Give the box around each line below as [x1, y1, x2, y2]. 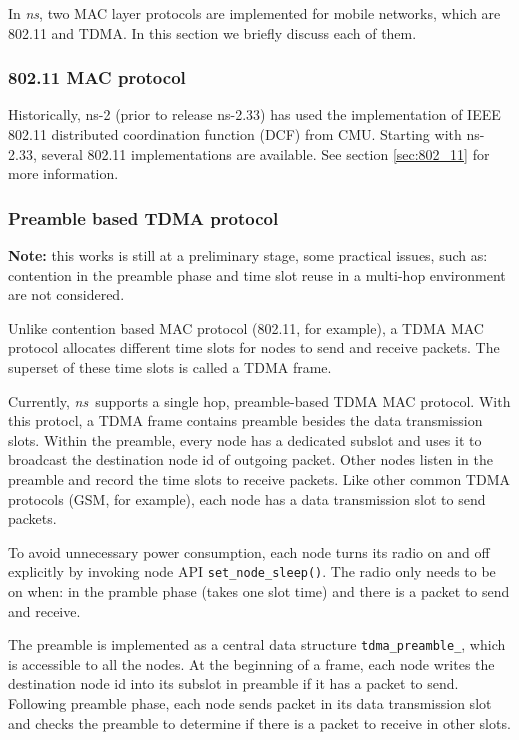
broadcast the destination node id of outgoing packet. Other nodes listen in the [8, 449, 493, 470]
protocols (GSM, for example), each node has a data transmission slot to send [8, 488, 486, 509]
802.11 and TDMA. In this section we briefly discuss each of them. [8, 22, 417, 43]
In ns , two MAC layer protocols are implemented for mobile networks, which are [8, 3, 501, 23]
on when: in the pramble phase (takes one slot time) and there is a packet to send [8, 580, 510, 601]
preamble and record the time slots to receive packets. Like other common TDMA [8, 468, 511, 489]
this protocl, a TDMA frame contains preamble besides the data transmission [8, 410, 483, 431]
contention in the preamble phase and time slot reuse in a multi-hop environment [8, 264, 506, 285]
